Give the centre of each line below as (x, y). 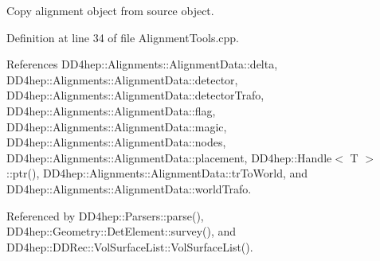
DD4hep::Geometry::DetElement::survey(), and (121, 231)
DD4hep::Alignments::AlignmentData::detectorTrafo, (135, 95)
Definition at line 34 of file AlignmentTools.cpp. (123, 37)
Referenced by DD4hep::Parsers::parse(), (105, 215)
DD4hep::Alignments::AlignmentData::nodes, (116, 142)
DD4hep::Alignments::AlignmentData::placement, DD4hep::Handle (169, 157)
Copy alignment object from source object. (110, 10)
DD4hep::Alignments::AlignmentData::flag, (111, 110)
